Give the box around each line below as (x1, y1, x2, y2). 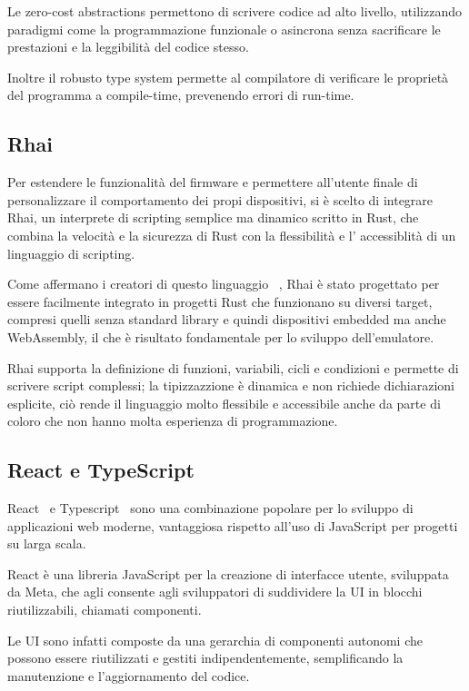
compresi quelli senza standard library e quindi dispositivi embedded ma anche (7, 310, 446, 329)
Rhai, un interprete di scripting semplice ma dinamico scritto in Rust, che (7, 208, 419, 227)
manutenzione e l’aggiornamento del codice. (7, 666, 250, 685)
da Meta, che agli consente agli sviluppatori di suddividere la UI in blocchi (7, 582, 423, 601)
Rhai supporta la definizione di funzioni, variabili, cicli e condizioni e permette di (7, 358, 459, 377)
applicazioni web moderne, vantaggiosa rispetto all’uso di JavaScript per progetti (7, 516, 458, 535)
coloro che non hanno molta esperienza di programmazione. (7, 411, 338, 430)
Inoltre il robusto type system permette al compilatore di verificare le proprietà (7, 67, 449, 86)
